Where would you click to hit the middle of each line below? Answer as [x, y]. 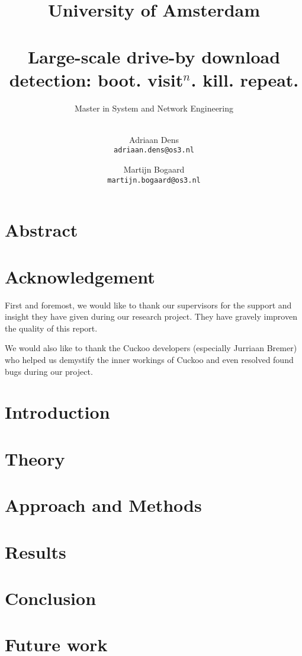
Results [36, 551]
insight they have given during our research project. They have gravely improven [151, 316]
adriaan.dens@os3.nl [154, 150]
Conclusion [51, 598]
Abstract [41, 230]
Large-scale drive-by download [154, 56]
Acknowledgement [80, 276]
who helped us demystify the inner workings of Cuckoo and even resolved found [149, 360]
